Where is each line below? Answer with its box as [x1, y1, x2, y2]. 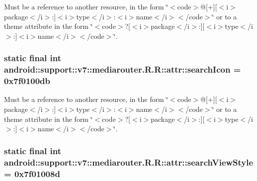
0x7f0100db [4, 75, 51, 87]
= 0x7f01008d [4, 167, 60, 180]
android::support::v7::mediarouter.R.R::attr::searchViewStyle [4, 156, 254, 168]
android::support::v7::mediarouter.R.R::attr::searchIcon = [4, 63, 241, 76]
